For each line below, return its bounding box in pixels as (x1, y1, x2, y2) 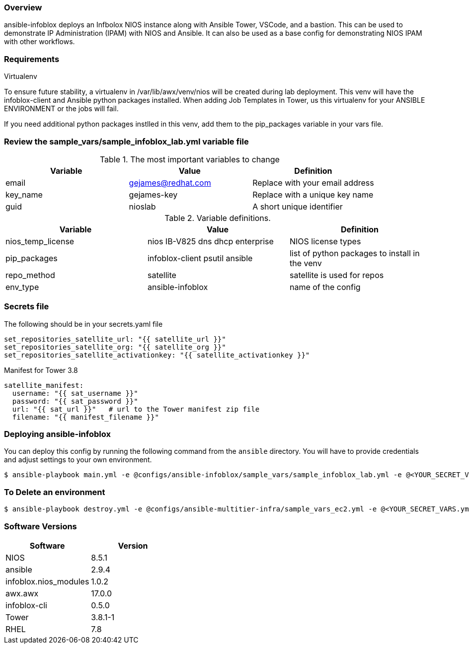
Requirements (4, 54, 60, 64)
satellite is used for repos (289, 270, 384, 280)
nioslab (129, 201, 156, 212)
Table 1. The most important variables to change (99, 154, 280, 164)
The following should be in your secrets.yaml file (4, 319, 163, 328)
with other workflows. (4, 37, 75, 46)
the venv (289, 258, 322, 268)
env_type (5, 282, 39, 292)
